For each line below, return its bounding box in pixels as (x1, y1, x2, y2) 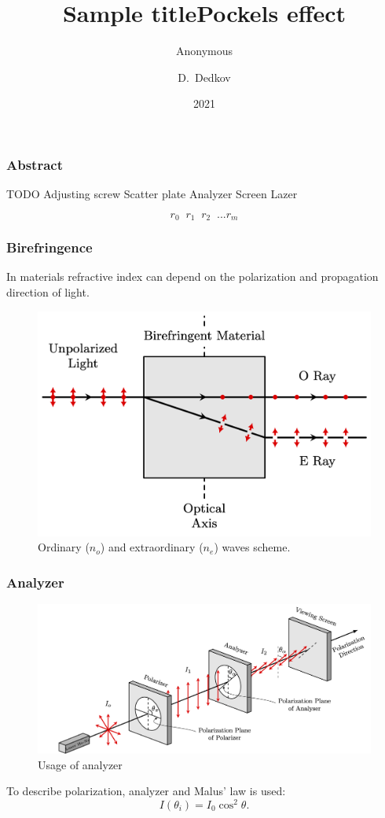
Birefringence (6, 238, 93, 257)
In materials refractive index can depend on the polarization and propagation (6, 268, 379, 285)
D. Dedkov (178, 68, 231, 85)
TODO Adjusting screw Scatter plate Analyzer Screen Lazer (6, 186, 298, 202)
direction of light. (6, 284, 90, 300)
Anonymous (175, 42, 233, 59)
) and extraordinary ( (100, 539, 203, 555)
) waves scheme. (214, 539, 291, 555)
